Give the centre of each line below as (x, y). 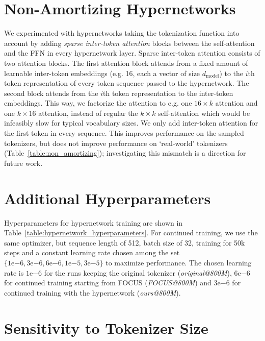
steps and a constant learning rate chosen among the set (92, 252)
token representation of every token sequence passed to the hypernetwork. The (127, 83)
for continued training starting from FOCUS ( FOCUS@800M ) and (108, 283)
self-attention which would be (204, 113)
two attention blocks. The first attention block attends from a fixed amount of (126, 63)
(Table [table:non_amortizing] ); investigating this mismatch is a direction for (125, 153)
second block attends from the (51, 93)
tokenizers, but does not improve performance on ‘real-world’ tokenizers (116, 143)
